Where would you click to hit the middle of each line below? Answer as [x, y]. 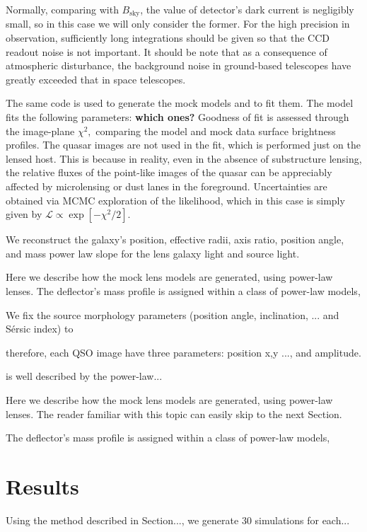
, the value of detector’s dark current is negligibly [247, 9]
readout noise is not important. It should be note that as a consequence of [167, 51]
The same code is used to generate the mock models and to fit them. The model [180, 103]
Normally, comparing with [62, 9]
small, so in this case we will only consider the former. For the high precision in [178, 24]
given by [24, 214]
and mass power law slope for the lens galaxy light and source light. [153, 253]
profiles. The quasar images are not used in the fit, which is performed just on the [183, 145]
